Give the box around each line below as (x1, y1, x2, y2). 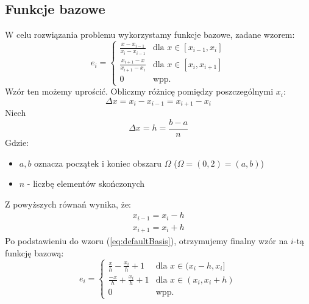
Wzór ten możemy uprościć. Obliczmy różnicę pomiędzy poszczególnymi (5, 85, 274, 98)
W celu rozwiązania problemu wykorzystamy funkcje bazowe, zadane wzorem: (5, 28, 295, 41)
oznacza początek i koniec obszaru (34, 156, 162, 169)
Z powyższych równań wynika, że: (5, 197, 131, 210)
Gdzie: (5, 136, 29, 148)
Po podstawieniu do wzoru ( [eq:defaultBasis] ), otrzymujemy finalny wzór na (5, 234, 288, 247)
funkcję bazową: (5, 246, 64, 259)
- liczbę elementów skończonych (27, 177, 145, 190)
